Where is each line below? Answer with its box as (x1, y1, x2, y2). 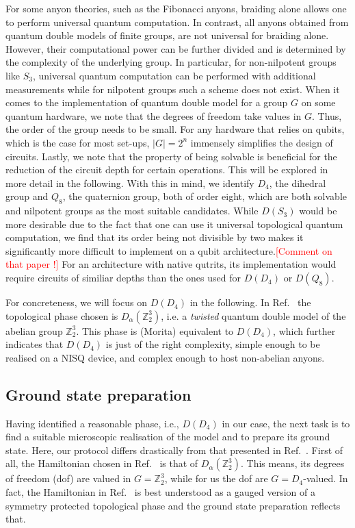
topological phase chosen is (5, 308, 118, 323)
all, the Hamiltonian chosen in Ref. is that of (5, 456, 198, 470)
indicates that (5, 337, 64, 351)
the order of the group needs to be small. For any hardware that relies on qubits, (5, 122, 345, 136)
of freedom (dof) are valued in (5, 471, 131, 486)
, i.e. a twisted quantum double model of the (161, 308, 346, 323)
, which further (273, 323, 336, 338)
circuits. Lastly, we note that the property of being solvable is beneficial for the (5, 149, 337, 163)
